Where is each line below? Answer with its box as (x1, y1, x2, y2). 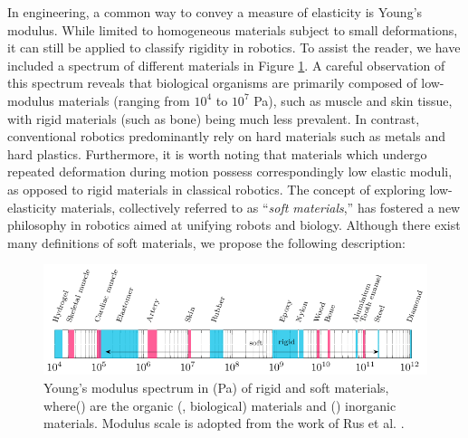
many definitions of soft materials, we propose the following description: (7, 233, 406, 252)
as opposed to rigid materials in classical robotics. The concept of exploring (7, 179, 425, 198)
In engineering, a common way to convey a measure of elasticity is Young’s (7, 3, 423, 21)
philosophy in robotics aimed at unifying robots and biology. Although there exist (7, 215, 461, 234)
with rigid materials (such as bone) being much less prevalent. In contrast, (7, 109, 420, 128)
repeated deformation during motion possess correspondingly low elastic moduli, (7, 162, 453, 181)
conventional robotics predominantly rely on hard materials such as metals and (7, 127, 445, 146)
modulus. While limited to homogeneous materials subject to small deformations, (7, 20, 458, 39)
